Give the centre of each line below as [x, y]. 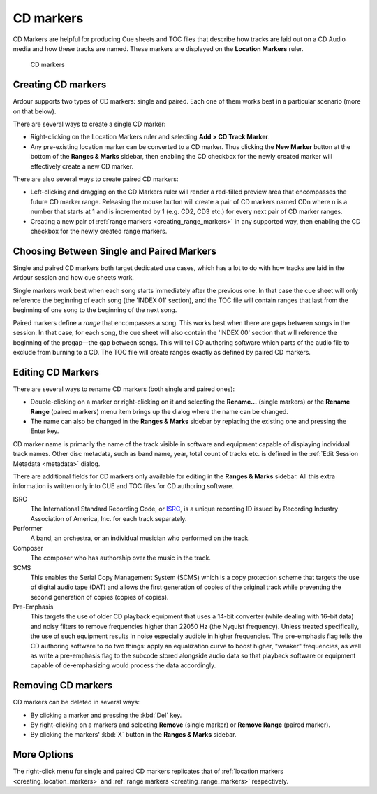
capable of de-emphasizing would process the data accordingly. [123, 665]
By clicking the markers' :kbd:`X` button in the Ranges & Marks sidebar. [133, 735]
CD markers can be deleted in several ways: [76, 702]
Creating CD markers [60, 85]
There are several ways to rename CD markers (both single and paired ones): [124, 389]
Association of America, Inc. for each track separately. [109, 518]
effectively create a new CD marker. [82, 166]
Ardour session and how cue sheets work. [73, 278]
